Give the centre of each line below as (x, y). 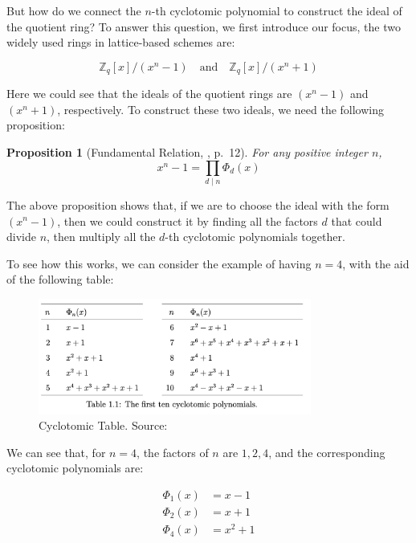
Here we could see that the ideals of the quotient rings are (149, 94)
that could (357, 220)
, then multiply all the (101, 237)
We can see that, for (56, 452)
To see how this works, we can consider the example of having (159, 263)
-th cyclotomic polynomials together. (255, 237)
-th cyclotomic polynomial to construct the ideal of (277, 10)
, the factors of (173, 452)
